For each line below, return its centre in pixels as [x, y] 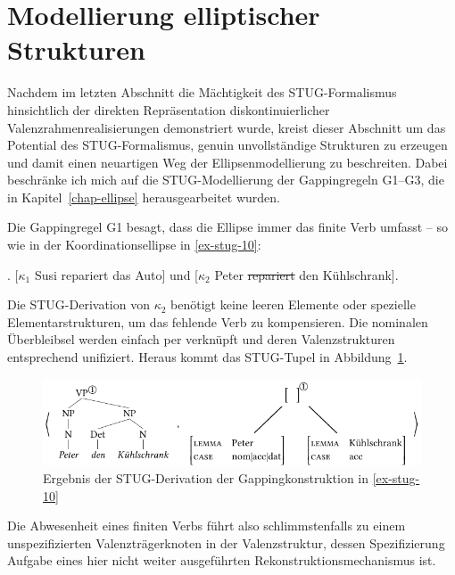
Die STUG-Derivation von [79, 304]
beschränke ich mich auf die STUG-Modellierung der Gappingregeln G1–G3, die [226, 180]
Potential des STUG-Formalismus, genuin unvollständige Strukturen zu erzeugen [227, 145]
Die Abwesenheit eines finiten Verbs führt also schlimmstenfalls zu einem [207, 526]
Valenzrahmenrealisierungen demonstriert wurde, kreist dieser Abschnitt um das [227, 127]
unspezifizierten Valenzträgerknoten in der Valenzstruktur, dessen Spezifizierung [226, 542]
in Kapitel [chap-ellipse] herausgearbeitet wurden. [144, 197]
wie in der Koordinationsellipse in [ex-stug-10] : [134, 245]
